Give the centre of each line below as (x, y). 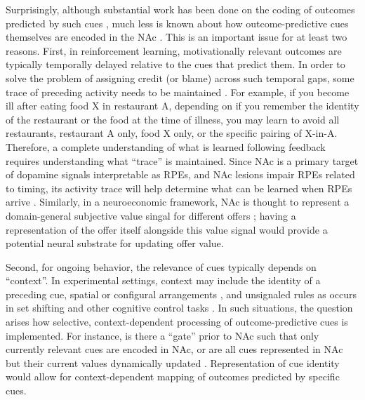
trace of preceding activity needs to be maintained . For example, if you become (178, 92)
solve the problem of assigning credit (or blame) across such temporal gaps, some (180, 78)
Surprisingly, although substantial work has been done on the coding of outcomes (180, 9)
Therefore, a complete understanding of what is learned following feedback (166, 146)
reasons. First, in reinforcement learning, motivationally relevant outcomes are (174, 50)
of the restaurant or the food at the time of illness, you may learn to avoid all (173, 119)
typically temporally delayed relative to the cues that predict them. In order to (175, 64)
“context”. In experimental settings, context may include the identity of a (163, 280)
